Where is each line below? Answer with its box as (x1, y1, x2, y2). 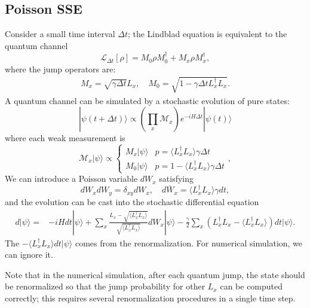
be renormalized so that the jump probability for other (5, 280, 205, 292)
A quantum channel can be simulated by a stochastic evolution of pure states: (5, 94, 290, 106)
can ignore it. (5, 248, 53, 261)
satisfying (159, 172, 194, 185)
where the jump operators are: (5, 62, 116, 75)
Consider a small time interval (5, 28, 115, 40)
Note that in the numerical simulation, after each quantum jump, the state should (5, 268, 305, 280)
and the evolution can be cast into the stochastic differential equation (5, 195, 259, 208)
